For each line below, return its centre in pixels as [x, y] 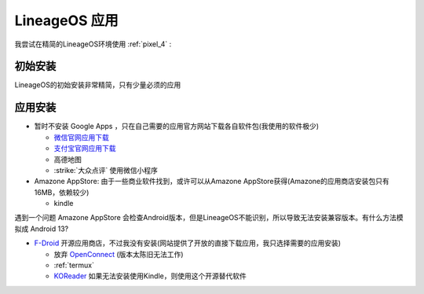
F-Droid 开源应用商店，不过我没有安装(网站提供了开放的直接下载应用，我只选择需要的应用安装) [188, 243]
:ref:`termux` [74, 265]
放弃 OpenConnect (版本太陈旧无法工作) [119, 254]
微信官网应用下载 [81, 137]
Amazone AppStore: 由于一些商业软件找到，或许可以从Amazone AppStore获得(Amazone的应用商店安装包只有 [212, 182]
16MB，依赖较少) [62, 192]
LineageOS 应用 [66, 20]
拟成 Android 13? [42, 229]
